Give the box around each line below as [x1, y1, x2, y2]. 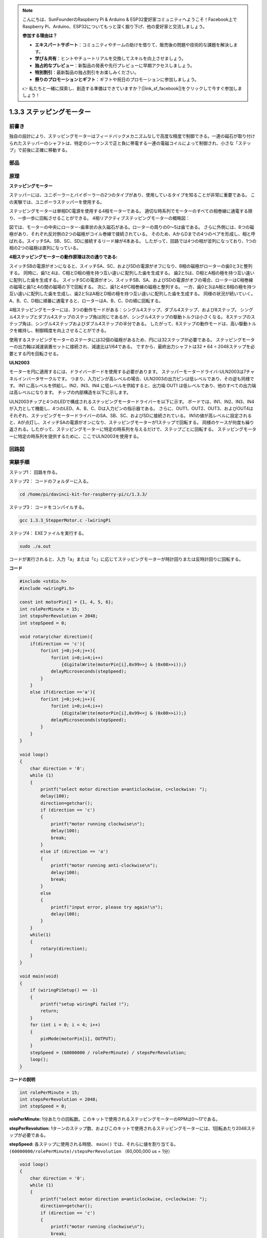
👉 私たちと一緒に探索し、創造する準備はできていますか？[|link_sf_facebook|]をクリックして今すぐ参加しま [22, 85, 242, 91]
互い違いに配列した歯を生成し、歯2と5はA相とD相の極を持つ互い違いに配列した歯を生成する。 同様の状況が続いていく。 [9, 291, 256, 297]
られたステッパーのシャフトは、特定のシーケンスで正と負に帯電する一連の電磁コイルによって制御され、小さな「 [9, 140, 238, 146]
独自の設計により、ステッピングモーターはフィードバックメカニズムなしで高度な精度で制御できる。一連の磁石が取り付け [9, 133, 256, 139]
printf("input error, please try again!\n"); [50, 904, 163, 910]
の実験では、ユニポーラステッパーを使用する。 [9, 199, 105, 205]
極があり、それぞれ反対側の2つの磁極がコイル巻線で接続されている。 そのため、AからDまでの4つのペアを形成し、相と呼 [9, 231, 256, 237]
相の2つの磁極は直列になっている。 [9, 245, 81, 251]
